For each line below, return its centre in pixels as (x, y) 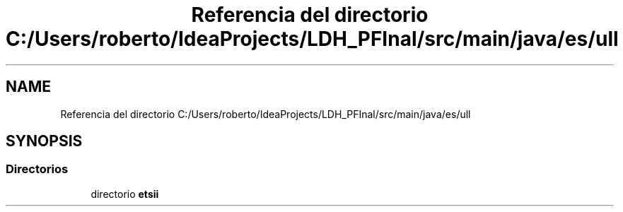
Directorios (37, 169)
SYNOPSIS (44, 141)
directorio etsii (125, 194)
